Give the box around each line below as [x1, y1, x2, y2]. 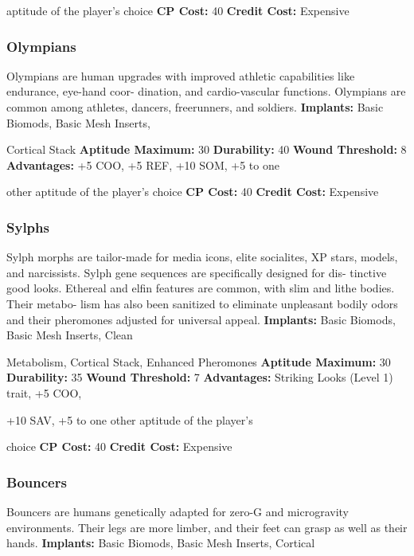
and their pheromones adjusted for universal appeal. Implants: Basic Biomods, [6, 311, 396, 327]
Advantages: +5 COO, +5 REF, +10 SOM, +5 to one [6, 156, 279, 173]
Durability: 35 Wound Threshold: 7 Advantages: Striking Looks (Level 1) [6, 369, 393, 386]
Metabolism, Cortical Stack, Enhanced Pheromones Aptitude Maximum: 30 [6, 353, 391, 370]
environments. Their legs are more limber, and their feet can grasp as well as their [6, 519, 408, 535]
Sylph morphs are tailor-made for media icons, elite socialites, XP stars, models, [6, 249, 398, 265]
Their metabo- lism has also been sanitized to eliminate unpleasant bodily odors [6, 295, 398, 311]
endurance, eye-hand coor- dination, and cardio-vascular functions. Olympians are [6, 83, 406, 100]
